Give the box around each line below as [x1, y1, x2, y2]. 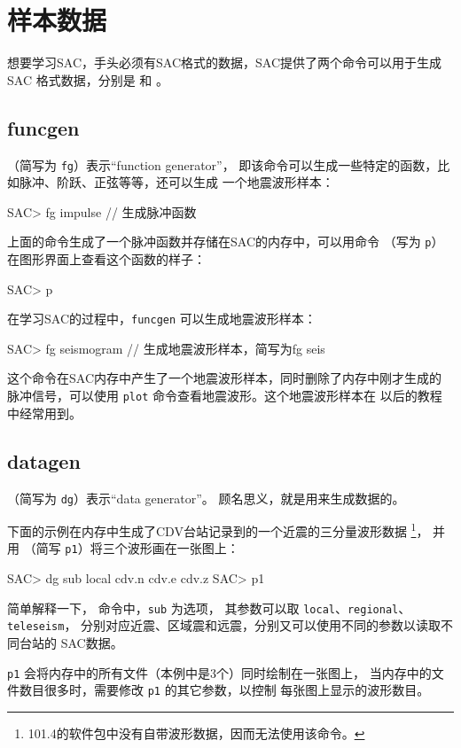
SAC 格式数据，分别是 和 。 [7, 70, 168, 89]
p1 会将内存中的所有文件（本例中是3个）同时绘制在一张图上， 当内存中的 [7, 663, 432, 682]
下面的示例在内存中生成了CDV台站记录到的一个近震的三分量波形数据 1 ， [7, 519, 429, 540]
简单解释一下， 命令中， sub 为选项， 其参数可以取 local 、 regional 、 [7, 598, 411, 617]
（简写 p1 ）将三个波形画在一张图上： [23, 539, 239, 557]
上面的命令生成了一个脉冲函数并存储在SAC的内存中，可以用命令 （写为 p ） [7, 232, 444, 251]
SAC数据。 [60, 633, 123, 651]
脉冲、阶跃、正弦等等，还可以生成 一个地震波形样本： [19, 173, 334, 191]
